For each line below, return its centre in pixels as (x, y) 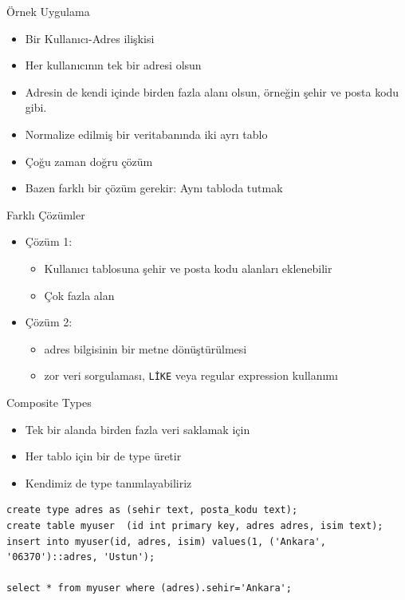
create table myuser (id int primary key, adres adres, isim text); (195, 525)
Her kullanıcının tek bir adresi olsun (113, 65)
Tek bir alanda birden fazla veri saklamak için (138, 429)
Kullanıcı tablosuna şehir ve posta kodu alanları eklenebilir (188, 268)
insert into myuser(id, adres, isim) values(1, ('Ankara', (166, 541)
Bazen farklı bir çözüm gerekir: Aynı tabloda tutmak (154, 188)
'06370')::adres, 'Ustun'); (81, 557)
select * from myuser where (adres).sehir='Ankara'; (149, 588)
